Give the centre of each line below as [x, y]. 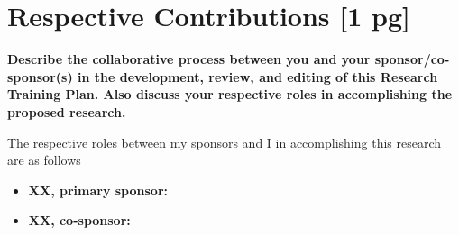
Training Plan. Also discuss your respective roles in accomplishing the [230, 94]
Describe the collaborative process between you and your [189, 59]
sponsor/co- [412, 59]
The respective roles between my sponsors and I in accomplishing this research [225, 142]
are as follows [44, 160]
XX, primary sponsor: [98, 190]
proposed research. [67, 111]
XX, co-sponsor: [79, 220]
